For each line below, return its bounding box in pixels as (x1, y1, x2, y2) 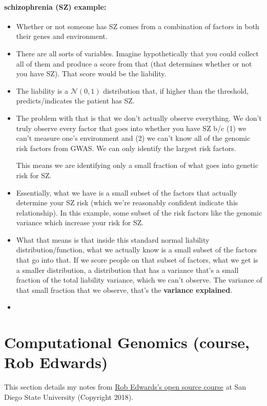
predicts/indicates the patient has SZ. (16, 95, 135, 106)
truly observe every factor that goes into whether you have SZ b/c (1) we (16, 122, 247, 133)
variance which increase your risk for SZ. (16, 217, 144, 228)
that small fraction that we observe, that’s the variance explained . (16, 284, 233, 295)
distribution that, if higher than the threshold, (103, 85, 249, 96)
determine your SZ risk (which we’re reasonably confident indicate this (16, 197, 238, 208)
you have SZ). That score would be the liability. (16, 68, 167, 79)
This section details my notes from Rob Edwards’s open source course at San (4, 381, 247, 392)
